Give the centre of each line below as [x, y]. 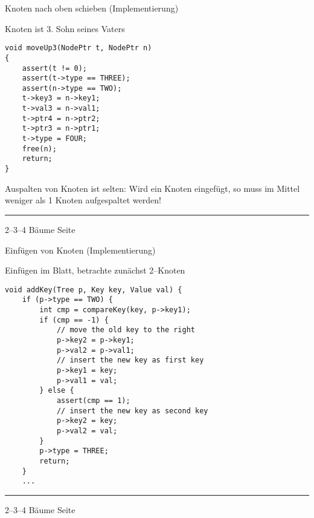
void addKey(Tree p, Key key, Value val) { [94, 290]
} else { [57, 391]
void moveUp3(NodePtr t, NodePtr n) [78, 48]
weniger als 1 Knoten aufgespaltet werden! [83, 200]
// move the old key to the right [126, 330]
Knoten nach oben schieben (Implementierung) [92, 8]
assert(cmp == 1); [93, 400]
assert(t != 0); [55, 68]
